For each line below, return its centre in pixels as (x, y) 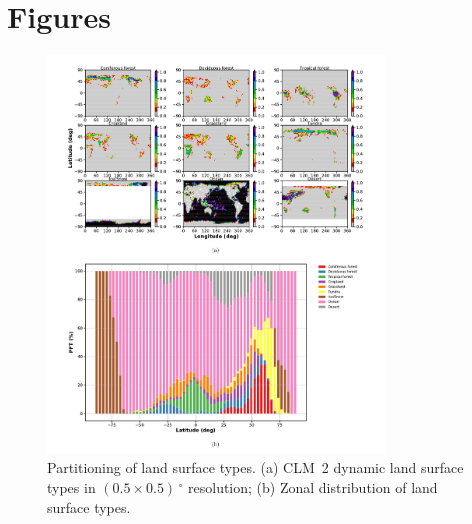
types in (71, 487)
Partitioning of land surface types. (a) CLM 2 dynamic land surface (255, 467)
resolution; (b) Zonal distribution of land (313, 487)
